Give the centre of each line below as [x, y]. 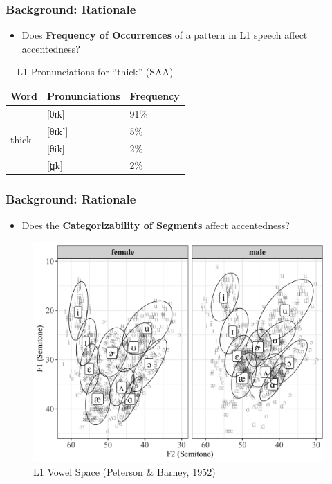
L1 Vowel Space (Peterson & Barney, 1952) [124, 471]
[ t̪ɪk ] [55, 165]
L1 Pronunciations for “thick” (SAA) [95, 72]
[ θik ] [56, 148]
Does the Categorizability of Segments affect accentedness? [156, 225]
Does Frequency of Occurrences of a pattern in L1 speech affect [165, 35]
